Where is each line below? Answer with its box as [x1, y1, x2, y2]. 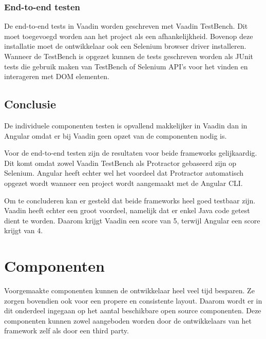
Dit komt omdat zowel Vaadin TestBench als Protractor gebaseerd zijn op [4, 157, 237, 168]
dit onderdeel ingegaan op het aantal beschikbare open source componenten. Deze [4, 305, 261, 316]
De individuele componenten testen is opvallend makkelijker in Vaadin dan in [4, 120, 248, 130]
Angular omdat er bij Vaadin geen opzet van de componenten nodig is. [4, 130, 227, 141]
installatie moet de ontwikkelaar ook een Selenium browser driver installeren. [4, 41, 246, 51]
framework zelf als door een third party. [4, 325, 129, 336]
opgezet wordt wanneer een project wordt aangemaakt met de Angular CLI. [4, 177, 243, 188]
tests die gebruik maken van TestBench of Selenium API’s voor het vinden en [4, 61, 248, 71]
